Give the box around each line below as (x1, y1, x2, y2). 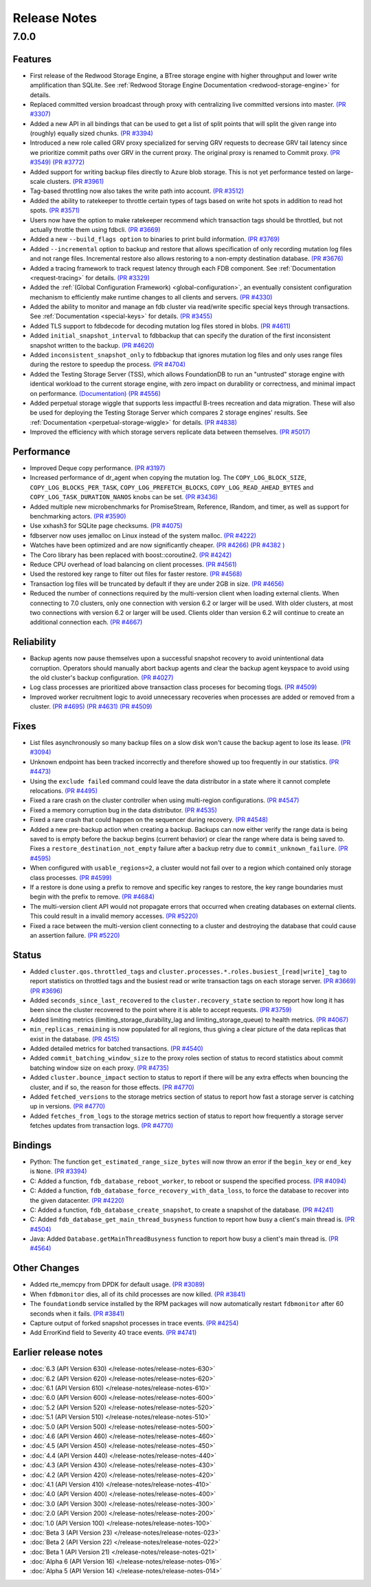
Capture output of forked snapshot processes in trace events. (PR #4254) (30, 1318, 239, 1327)
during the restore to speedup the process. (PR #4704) (30, 360, 185, 368)
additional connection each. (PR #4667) (30, 618, 143, 627)
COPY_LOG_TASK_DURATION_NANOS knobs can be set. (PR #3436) (30, 493, 218, 501)
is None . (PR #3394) (30, 1167, 87, 1175)
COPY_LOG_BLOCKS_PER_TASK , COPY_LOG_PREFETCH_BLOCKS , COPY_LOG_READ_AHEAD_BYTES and (30, 483, 314, 492)
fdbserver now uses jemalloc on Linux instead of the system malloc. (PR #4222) (30, 531, 257, 540)
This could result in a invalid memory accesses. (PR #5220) (30, 912, 199, 921)
